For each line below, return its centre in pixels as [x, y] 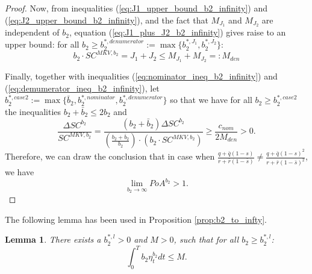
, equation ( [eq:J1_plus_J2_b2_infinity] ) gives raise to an [178, 32]
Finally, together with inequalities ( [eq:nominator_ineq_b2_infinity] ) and [141, 76]
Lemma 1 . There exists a [53, 239]
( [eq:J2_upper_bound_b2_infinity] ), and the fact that [107, 20]
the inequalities [33, 111]
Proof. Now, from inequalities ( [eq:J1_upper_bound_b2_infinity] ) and [136, 8]
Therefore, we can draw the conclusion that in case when [110, 156]
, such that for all [206, 239]
